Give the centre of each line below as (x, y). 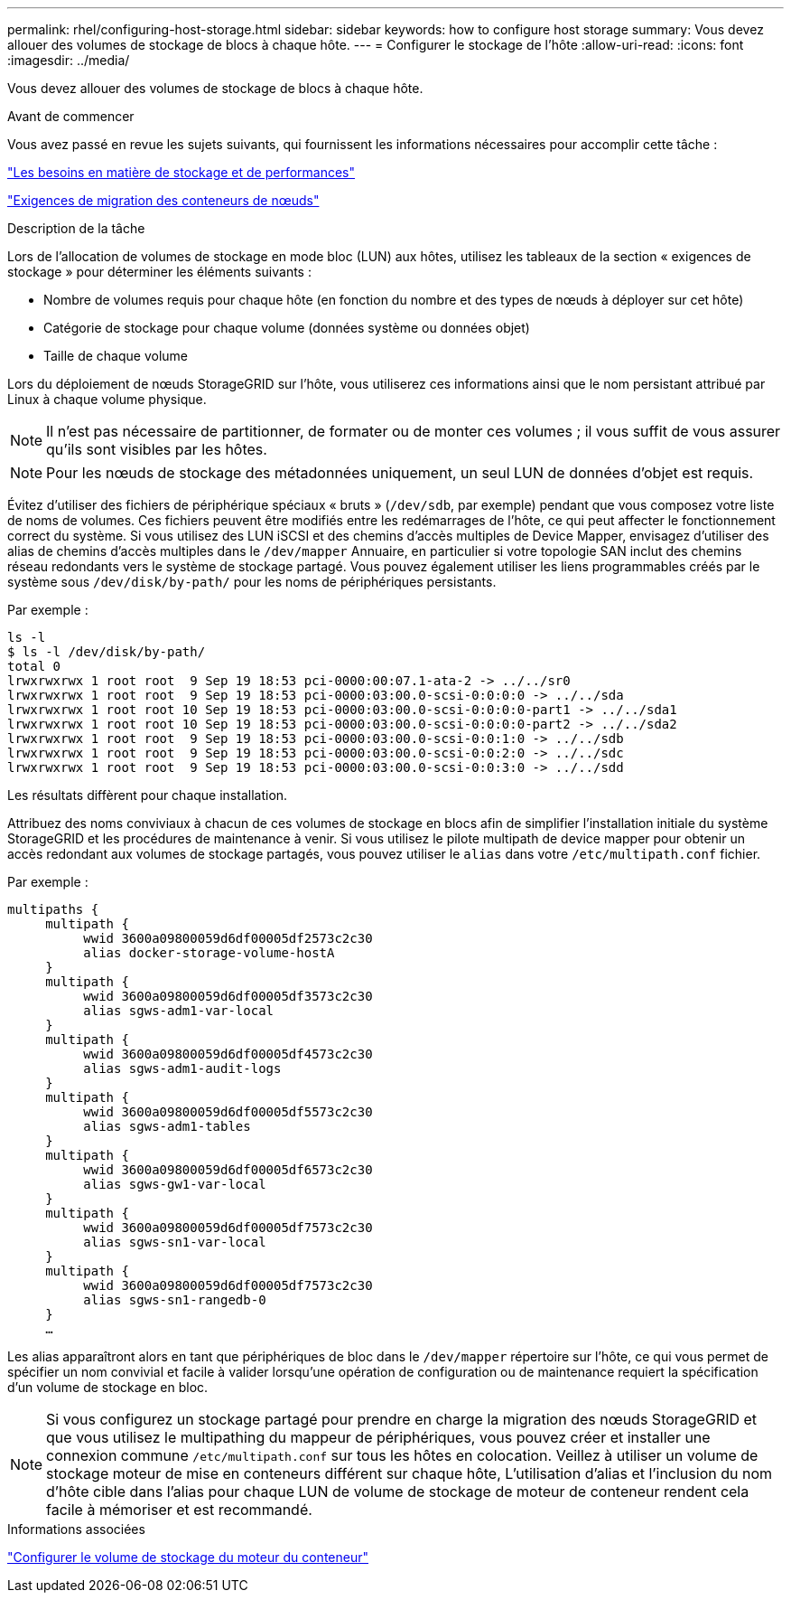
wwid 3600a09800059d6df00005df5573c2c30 (228, 1112)
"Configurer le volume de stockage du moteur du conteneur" (188, 1557)
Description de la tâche (76, 228)
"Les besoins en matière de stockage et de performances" (181, 172)
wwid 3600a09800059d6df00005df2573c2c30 (228, 938)
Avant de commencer (71, 116)
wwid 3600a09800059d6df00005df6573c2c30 (228, 1170)
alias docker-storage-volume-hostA (209, 953)
